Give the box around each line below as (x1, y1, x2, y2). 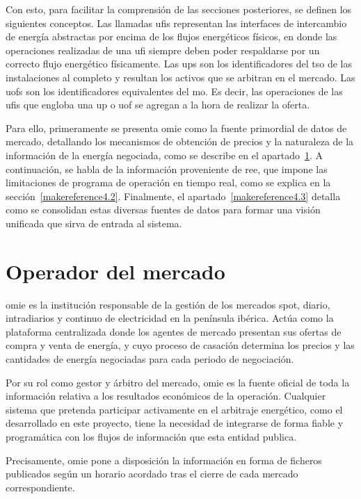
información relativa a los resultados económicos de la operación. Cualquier (6, 388, 326, 403)
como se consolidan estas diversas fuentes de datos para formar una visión (6, 202, 321, 217)
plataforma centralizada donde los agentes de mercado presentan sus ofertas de (6, 324, 342, 338)
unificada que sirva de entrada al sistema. (6, 215, 182, 230)
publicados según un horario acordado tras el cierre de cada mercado (6, 466, 298, 481)
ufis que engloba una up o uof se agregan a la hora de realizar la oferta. (6, 97, 310, 112)
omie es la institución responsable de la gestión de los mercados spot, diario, (6, 297, 330, 311)
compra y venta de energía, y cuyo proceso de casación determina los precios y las (6, 338, 355, 352)
